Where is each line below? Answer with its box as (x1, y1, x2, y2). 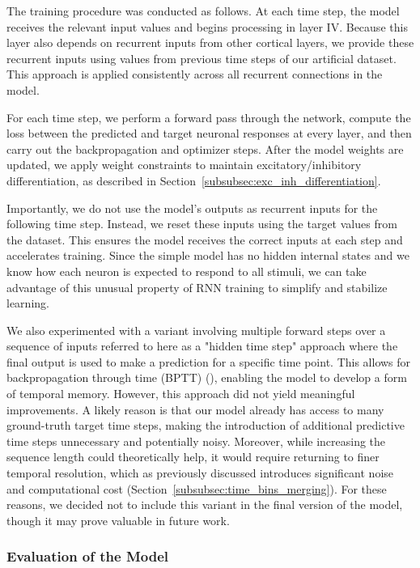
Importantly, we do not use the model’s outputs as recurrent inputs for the (6, 199, 378, 216)
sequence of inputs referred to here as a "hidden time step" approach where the (6, 337, 398, 354)
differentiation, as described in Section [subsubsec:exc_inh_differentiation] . (6, 172, 381, 189)
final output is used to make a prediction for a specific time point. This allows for (6, 353, 411, 370)
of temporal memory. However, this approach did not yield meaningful (6, 385, 355, 402)
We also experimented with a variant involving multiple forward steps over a (6, 321, 386, 338)
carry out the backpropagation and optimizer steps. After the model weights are (6, 140, 404, 157)
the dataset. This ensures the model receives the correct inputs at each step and (6, 231, 403, 248)
